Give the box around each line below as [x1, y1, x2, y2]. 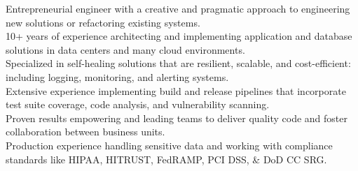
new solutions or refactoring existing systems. [6, 15, 200, 29]
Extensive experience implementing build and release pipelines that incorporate [6, 83, 346, 98]
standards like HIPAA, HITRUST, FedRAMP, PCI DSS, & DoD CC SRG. [6, 151, 327, 166]
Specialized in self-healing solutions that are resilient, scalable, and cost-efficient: [6, 56, 351, 70]
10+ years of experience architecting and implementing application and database [6, 29, 352, 43]
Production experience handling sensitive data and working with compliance [6, 137, 333, 152]
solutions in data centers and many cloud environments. [6, 42, 245, 57]
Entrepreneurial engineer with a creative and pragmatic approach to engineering [6, 1, 350, 15]
